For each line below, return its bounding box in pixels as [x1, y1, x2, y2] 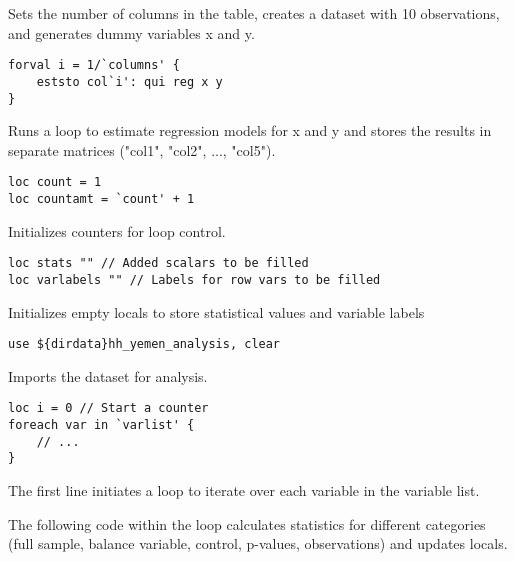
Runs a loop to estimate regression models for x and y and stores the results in [8, 120, 492, 141]
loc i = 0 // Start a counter [8, 401, 209, 416]
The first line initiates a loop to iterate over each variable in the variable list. [8, 480, 480, 501]
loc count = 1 [8, 175, 102, 190]
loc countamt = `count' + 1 [8, 192, 195, 206]
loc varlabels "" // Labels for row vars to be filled [8, 272, 381, 287]
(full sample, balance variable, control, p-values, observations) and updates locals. [8, 533, 508, 554]
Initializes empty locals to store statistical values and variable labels [8, 301, 425, 322]
